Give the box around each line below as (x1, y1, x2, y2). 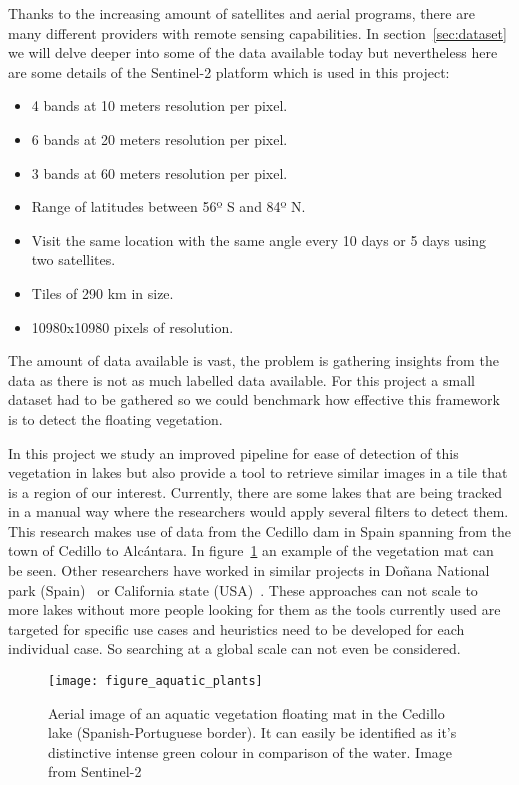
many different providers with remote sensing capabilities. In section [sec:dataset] (8, 22, 507, 43)
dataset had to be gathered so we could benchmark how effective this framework (8, 389, 500, 410)
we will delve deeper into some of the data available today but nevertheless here (8, 42, 498, 63)
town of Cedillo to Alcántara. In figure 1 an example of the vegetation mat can (8, 540, 494, 561)
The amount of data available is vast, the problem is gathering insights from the (8, 350, 499, 371)
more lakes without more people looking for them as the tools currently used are (8, 599, 501, 620)
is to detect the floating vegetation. (8, 408, 223, 429)
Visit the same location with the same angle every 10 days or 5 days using (31, 229, 487, 250)
